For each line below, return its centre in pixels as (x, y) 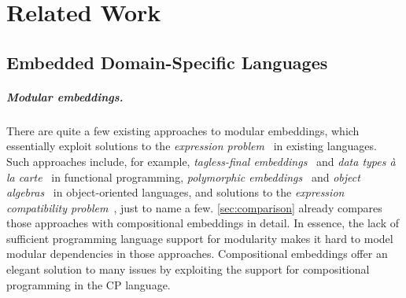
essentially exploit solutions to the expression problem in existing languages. (192, 146)
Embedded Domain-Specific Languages (167, 62)
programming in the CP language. (89, 284)
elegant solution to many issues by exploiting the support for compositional (188, 269)
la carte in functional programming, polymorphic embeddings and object (183, 177)
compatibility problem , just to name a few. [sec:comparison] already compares (194, 207)
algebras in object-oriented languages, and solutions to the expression (175, 192)
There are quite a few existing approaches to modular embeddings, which (183, 130)
